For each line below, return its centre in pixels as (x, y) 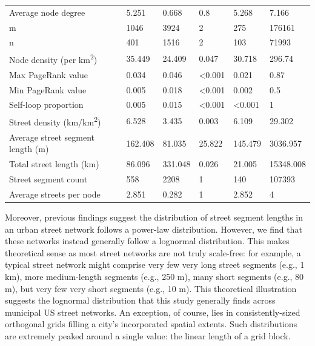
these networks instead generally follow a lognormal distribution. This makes (147, 241)
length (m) (29, 149)
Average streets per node (55, 194)
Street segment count (48, 179)
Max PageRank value (48, 74)
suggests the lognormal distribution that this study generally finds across (140, 300)
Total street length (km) (54, 164)
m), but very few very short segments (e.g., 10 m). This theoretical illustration (151, 288)
